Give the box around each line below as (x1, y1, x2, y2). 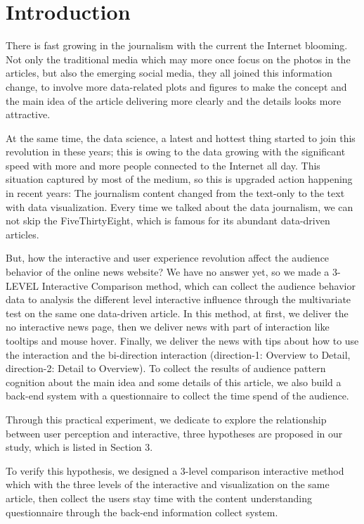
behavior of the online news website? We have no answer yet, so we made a (6, 264, 330, 279)
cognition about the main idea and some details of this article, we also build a (6, 374, 342, 389)
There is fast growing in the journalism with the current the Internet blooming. (6, 38, 348, 53)
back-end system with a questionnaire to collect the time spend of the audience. (6, 388, 349, 403)
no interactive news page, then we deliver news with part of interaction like (6, 319, 330, 334)
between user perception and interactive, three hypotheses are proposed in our (6, 426, 343, 440)
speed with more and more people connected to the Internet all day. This (6, 158, 320, 172)
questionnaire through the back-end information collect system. (6, 504, 278, 519)
